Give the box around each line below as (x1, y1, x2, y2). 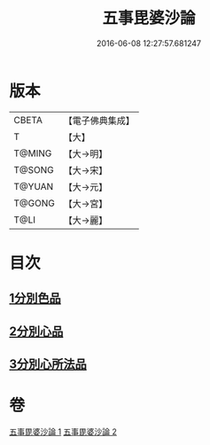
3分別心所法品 (9, 356, 87, 372)
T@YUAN (13, 180, 54, 192)
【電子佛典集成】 (63, 114, 135, 127)
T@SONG (13, 163, 55, 176)
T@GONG (13, 197, 55, 209)
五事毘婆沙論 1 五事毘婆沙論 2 (9, 426, 118, 437)
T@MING (13, 147, 52, 160)
